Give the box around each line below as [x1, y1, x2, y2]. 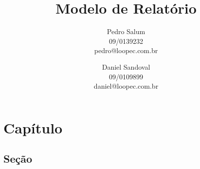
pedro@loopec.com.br [94, 45, 158, 56]
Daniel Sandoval [102, 61, 150, 72]
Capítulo [3, 117, 63, 137]
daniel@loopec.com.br [93, 81, 159, 91]
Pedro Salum [107, 26, 145, 37]
